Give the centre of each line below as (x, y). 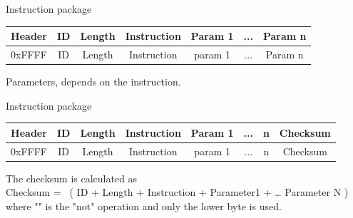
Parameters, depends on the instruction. (93, 82)
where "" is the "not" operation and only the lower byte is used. (144, 206)
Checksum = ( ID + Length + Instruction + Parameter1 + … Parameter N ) (177, 192)
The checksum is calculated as (72, 178)
